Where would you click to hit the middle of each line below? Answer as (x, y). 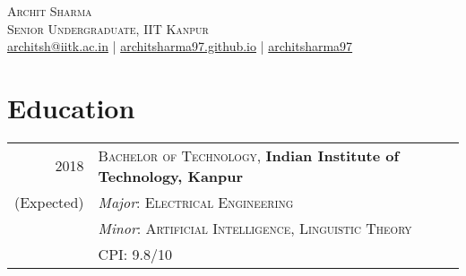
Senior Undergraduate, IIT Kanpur (108, 28)
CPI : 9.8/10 (135, 254)
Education (71, 107)
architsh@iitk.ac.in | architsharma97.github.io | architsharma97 (180, 46)
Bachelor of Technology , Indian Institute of (249, 155)
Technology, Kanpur (171, 176)
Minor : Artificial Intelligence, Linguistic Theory (255, 228)
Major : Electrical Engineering (196, 202)
